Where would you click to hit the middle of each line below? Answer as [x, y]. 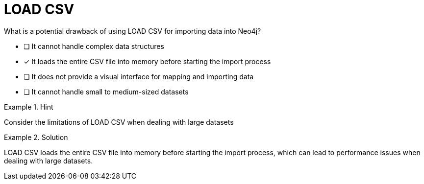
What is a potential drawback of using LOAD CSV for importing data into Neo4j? [133, 31]
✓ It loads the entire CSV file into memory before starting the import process [147, 61]
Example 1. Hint [29, 107]
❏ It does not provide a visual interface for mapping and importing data [139, 76]
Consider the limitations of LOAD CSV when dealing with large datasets [119, 122]
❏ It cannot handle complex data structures [94, 46]
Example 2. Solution [36, 137]
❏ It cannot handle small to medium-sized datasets [106, 92]
